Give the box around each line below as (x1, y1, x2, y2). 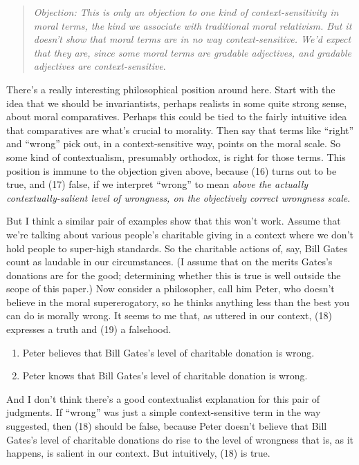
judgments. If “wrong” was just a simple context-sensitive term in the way (6, 405, 321, 419)
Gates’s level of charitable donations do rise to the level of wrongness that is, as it (6, 432, 354, 446)
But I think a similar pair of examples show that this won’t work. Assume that (6, 213, 341, 228)
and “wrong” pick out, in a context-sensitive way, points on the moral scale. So (6, 136, 341, 151)
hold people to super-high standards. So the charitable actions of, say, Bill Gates (6, 240, 348, 255)
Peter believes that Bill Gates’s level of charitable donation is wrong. (22, 345, 315, 359)
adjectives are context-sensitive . (33, 59, 166, 73)
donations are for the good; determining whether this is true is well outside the (6, 267, 341, 282)
